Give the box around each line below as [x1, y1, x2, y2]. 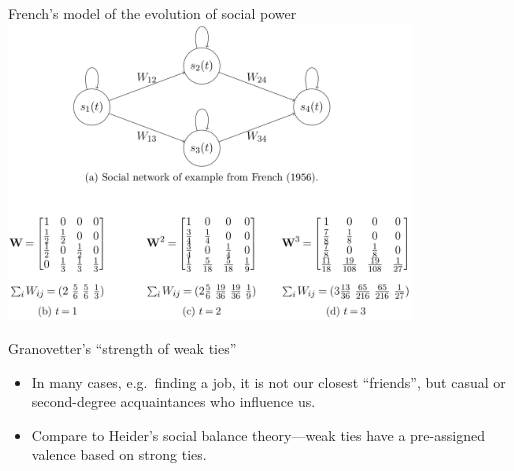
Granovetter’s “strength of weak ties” [8, 338, 237, 359]
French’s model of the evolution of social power [8, 3, 297, 23]
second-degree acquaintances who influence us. [31, 391, 316, 412]
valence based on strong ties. [31, 444, 207, 465]
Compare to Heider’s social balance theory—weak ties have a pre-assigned [31, 424, 485, 445]
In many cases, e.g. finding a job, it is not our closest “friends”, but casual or [31, 371, 506, 392]
